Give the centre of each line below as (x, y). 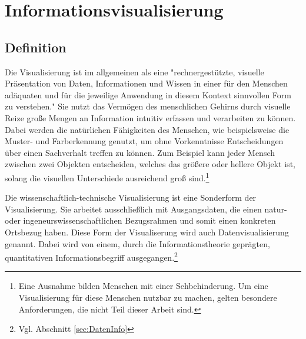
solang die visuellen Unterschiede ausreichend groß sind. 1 (107, 177)
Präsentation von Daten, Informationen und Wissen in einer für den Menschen (146, 83)
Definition (36, 47)
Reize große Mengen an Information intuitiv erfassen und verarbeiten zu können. (150, 117)
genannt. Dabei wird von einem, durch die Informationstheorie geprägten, (137, 243)
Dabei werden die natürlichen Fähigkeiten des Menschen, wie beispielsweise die (147, 129)
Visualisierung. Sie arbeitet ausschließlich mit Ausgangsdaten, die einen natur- (146, 209)
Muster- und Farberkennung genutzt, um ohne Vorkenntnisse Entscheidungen (144, 141)
